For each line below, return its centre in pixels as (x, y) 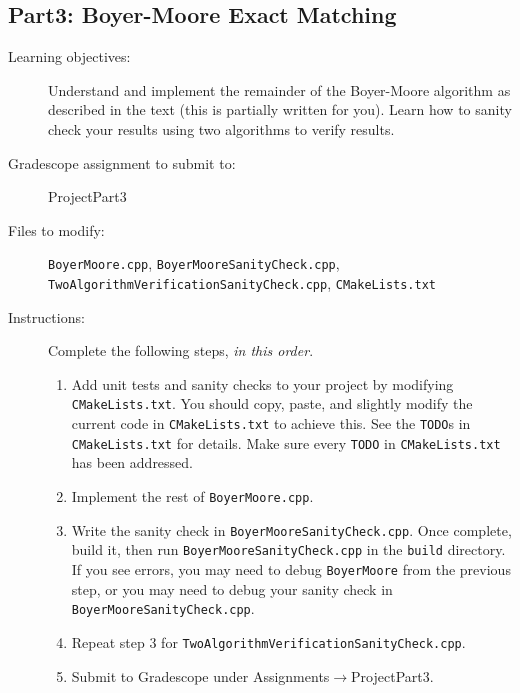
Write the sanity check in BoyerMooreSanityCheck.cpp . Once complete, (291, 529)
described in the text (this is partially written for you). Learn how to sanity (280, 109)
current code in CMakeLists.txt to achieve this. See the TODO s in (271, 423)
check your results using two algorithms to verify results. (221, 128)
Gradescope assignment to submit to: (122, 162)
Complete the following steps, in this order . (181, 350)
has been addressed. (132, 462)
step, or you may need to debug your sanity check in (232, 588)
